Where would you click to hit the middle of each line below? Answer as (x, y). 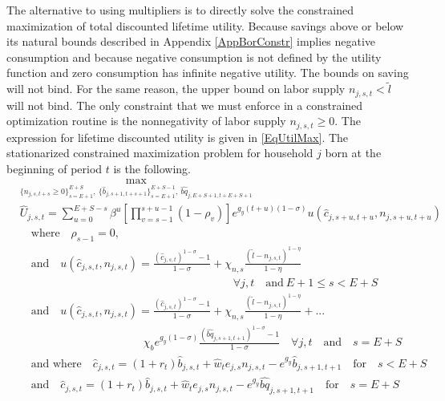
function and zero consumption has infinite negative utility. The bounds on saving (208, 73)
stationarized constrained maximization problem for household (160, 153)
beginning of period (55, 168)
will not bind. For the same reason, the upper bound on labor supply (176, 89)
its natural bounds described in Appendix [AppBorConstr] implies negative (191, 41)
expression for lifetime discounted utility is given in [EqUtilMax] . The (178, 137)
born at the (353, 153)
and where (56, 364)
